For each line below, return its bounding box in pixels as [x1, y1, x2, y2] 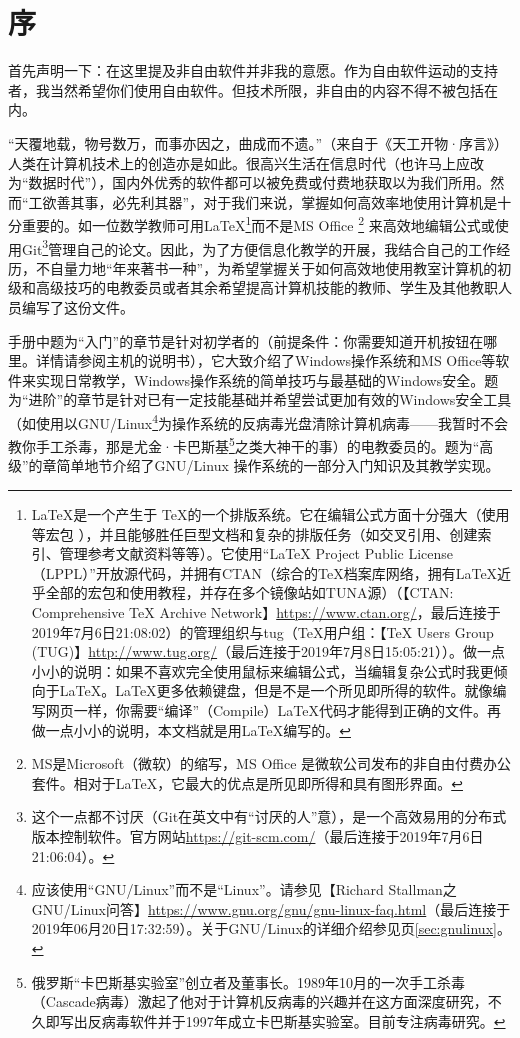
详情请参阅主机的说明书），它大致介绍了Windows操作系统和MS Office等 [35, 350, 496, 371]
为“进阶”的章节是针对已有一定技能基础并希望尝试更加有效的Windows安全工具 [8, 389, 512, 410]
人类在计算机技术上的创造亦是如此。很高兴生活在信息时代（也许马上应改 [8, 152, 484, 173]
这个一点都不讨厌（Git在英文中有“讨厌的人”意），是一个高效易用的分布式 [31, 806, 507, 827]
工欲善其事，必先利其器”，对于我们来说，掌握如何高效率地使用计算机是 [28, 191, 498, 212]
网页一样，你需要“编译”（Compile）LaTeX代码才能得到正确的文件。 [45, 699, 487, 720]
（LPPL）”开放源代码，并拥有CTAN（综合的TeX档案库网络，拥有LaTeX [31, 562, 498, 583]
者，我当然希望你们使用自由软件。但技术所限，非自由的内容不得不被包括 [8, 79, 484, 100]
